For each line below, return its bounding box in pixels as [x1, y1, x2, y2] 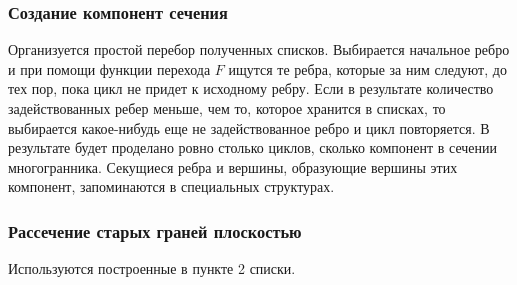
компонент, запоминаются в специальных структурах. [8, 176, 335, 197]
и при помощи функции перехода [8, 58, 211, 79]
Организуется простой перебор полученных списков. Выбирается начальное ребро [8, 39, 510, 60]
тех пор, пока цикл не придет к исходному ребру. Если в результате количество [8, 78, 494, 99]
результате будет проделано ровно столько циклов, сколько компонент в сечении [8, 137, 498, 158]
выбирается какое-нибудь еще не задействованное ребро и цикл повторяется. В [8, 117, 490, 138]
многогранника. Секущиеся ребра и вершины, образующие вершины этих [8, 156, 458, 177]
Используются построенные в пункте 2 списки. [8, 258, 296, 279]
